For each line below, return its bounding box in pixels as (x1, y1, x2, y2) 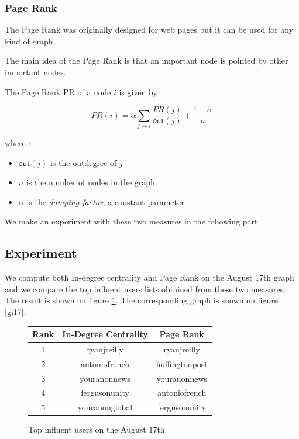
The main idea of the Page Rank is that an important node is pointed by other (5, 54, 288, 67)
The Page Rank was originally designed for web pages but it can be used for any (5, 23, 294, 36)
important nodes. (5, 66, 66, 78)
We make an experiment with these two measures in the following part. (5, 215, 260, 227)
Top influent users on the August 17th (28, 423, 165, 435)
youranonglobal (77, 401, 133, 413)
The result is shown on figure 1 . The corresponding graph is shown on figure (5, 294, 278, 306)
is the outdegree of (50, 156, 117, 168)
